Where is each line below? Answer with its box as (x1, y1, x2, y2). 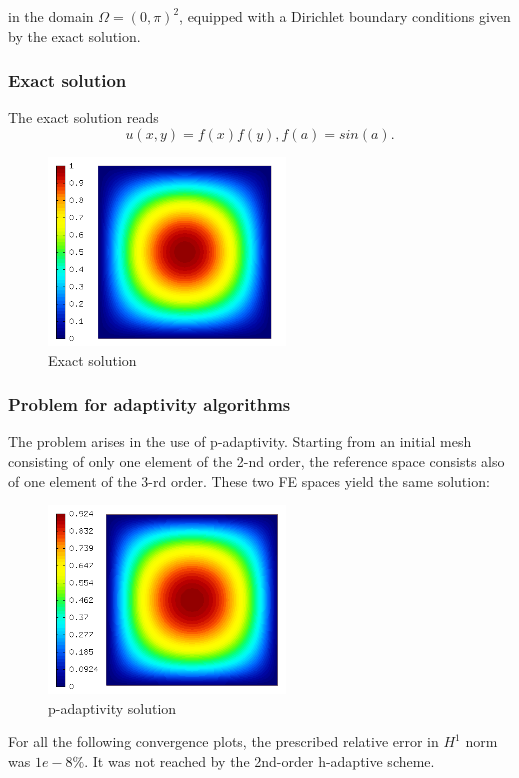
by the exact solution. (8, 25, 141, 46)
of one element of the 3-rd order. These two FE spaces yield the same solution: (8, 470, 490, 491)
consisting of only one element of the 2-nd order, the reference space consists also (8, 450, 505, 471)
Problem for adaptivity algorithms (8, 392, 291, 417)
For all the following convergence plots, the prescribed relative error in (8, 731, 439, 752)
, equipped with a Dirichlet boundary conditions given (179, 6, 511, 26)
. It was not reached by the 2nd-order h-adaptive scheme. (84, 750, 435, 771)
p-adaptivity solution (48, 697, 177, 718)
